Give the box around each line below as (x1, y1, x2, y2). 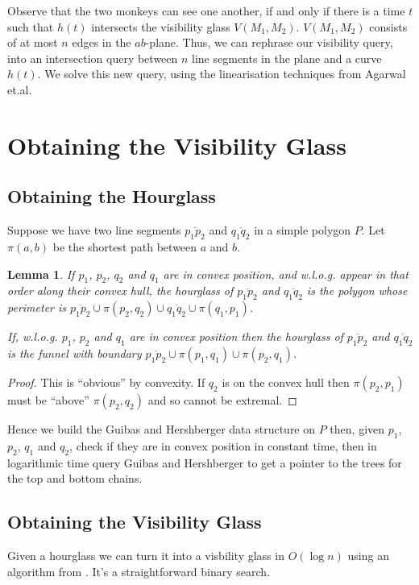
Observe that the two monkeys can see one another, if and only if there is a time (7, 2, 405, 19)
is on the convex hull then (222, 373, 350, 390)
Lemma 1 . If (7, 265, 75, 282)
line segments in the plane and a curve (192, 49, 382, 66)
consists (369, 18, 408, 35)
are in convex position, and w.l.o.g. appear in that (163, 265, 409, 282)
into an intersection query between (7, 49, 178, 66)
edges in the (72, 34, 131, 51)
